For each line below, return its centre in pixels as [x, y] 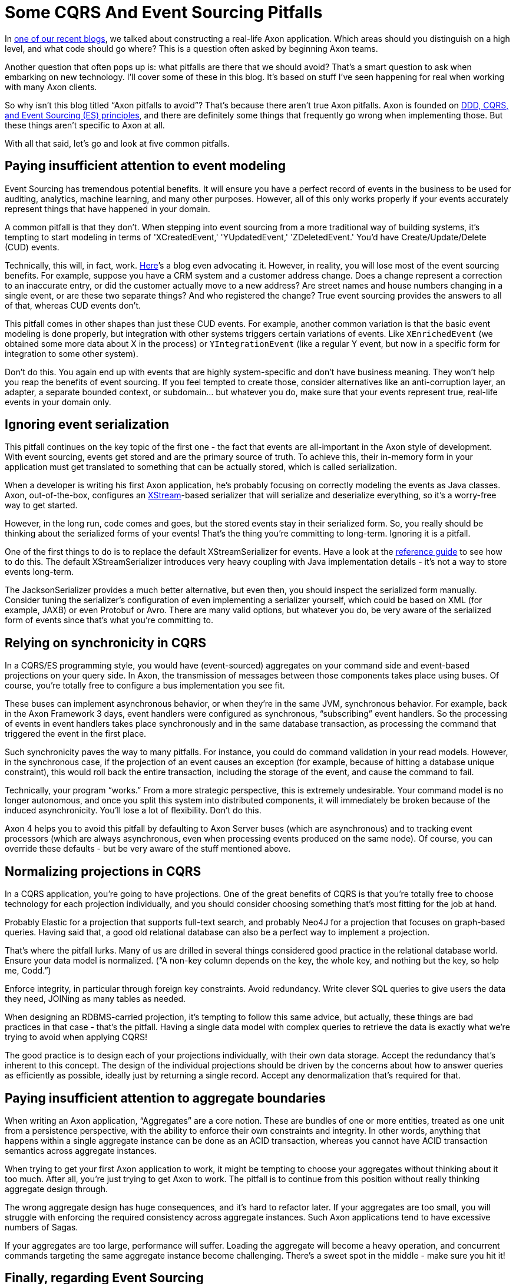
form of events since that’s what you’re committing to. [109, 620]
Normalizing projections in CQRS [103, 871]
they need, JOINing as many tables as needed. [95, 999]
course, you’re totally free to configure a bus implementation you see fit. [145, 686]
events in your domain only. [58, 402]
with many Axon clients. [51, 87]
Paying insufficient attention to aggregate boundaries [165, 1098]
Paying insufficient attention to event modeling [145, 166]
